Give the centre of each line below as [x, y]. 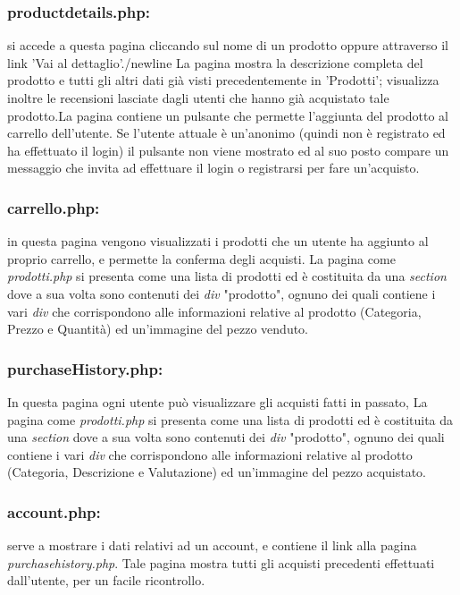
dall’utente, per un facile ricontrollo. [106, 580]
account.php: [54, 511]
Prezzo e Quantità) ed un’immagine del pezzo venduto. [158, 329]
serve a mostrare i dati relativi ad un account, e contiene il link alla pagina [212, 545]
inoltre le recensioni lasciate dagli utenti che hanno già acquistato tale [198, 98]
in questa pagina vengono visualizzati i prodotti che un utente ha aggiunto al [218, 241]
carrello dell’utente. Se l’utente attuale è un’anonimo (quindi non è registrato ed [226, 133]
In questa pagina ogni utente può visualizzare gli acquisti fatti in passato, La [217, 401]
